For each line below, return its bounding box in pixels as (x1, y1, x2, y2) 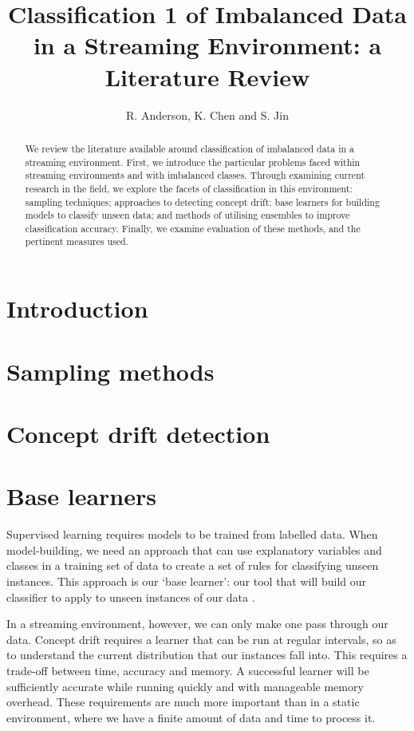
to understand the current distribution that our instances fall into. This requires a (6, 646, 408, 663)
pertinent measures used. (25, 235, 128, 248)
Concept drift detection (6, 417, 270, 449)
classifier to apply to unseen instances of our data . (6, 588, 255, 605)
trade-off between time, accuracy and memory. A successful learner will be (6, 662, 369, 678)
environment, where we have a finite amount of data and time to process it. (6, 709, 376, 725)
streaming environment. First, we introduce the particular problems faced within (25, 155, 361, 168)
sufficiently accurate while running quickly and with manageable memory (6, 678, 364, 694)
